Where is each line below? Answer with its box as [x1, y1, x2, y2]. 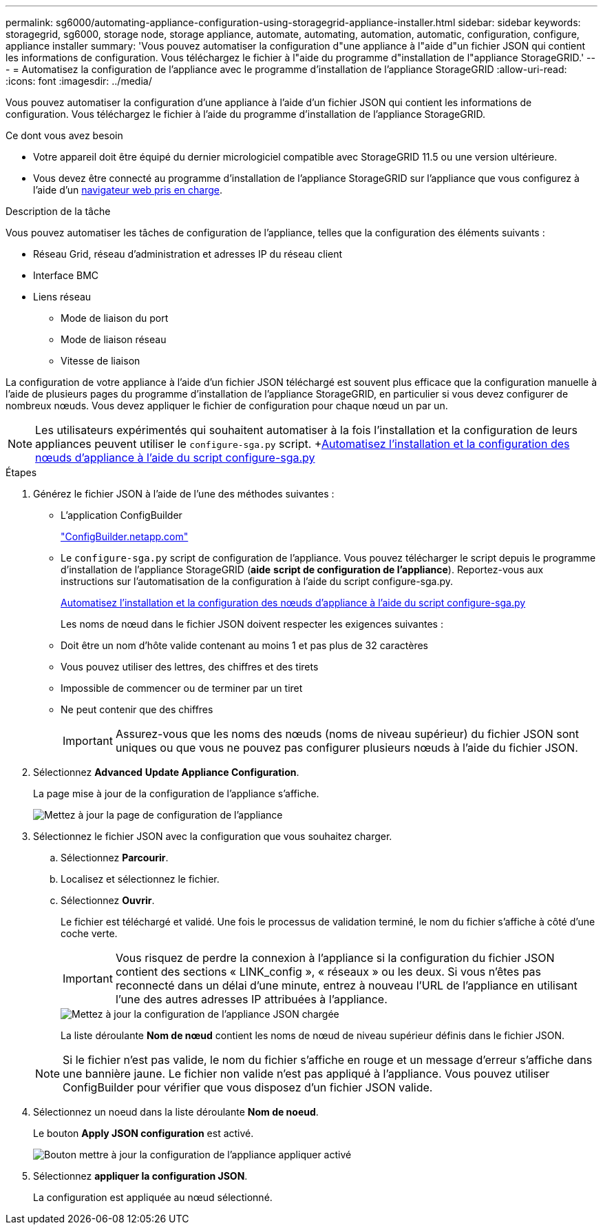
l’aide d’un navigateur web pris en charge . [33, 184, 222, 196]
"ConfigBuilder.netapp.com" [61, 531, 189, 542]
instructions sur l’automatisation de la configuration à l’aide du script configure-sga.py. [61, 575, 454, 587]
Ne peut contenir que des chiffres [61, 704, 213, 715]
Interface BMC [33, 269, 99, 281]
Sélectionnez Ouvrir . [61, 894, 155, 906]
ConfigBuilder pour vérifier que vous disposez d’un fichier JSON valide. [63, 1080, 433, 1094]
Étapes [6, 467, 37, 478]
